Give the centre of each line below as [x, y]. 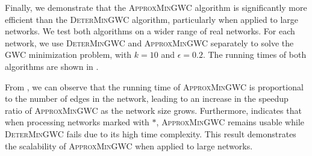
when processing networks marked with [77, 122]
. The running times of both [254, 55]
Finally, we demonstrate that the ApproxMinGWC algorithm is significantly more [156, 7]
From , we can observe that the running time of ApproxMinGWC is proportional [154, 86]
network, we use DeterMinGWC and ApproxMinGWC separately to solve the [149, 42]
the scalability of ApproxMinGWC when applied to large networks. [129, 145]
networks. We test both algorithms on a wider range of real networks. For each [150, 31]
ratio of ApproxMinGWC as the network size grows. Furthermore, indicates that [153, 110]
